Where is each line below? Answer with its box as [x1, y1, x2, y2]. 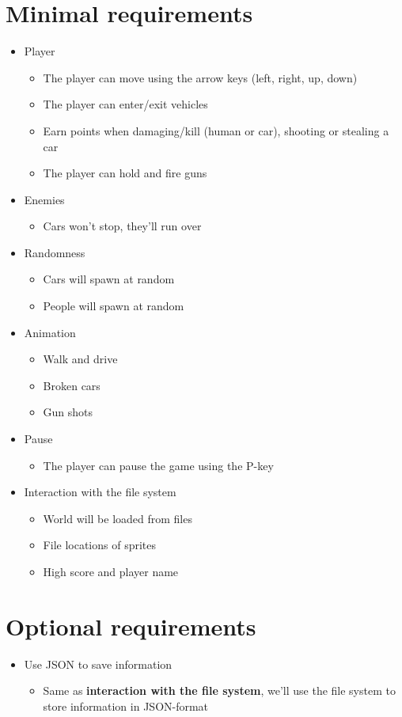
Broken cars [43, 377, 100, 393]
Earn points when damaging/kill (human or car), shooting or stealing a [43, 122, 389, 138]
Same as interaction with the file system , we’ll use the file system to [43, 682, 396, 699]
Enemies [24, 191, 65, 207]
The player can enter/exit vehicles [43, 96, 208, 112]
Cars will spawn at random [43, 271, 175, 287]
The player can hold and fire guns [43, 165, 207, 181]
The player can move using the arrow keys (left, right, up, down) [43, 69, 358, 85]
